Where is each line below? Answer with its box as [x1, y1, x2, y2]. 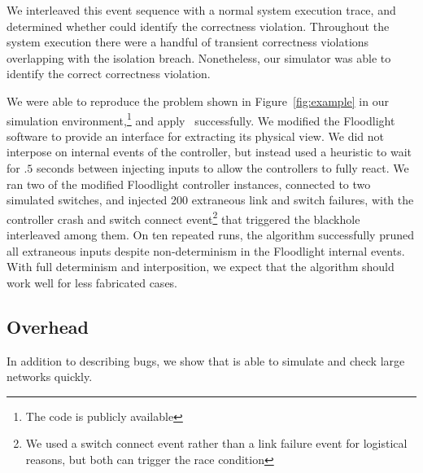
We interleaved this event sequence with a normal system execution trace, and [7, 2, 396, 18]
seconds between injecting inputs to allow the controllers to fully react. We [37, 160, 409, 176]
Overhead [7, 313, 89, 339]
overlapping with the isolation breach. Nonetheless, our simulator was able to [7, 49, 391, 66]
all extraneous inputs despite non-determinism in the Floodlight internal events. [7, 242, 405, 259]
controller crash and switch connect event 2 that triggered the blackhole [7, 208, 360, 227]
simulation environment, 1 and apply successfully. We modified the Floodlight [7, 109, 395, 129]
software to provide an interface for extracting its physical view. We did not [7, 127, 384, 144]
